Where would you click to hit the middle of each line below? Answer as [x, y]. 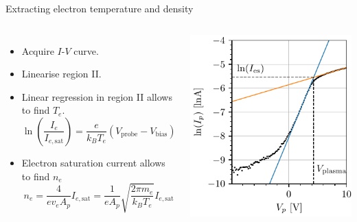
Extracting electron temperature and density [100, 8]
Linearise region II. [61, 74]
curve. [86, 50]
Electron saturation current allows [93, 162]
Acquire [38, 50]
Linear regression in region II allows [97, 96]
